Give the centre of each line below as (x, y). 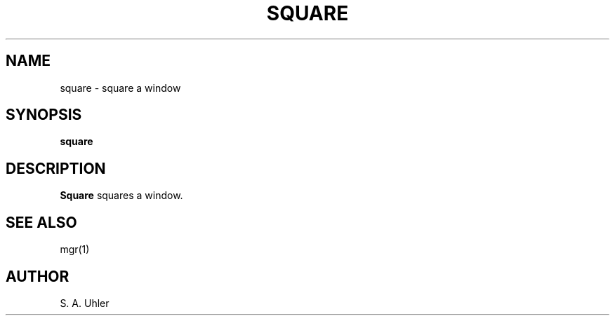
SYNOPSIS (44, 115)
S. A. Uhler (85, 303)
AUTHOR (38, 276)
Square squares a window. (121, 196)
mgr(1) (75, 250)
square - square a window (120, 88)
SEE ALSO (41, 222)
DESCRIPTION (56, 168)
